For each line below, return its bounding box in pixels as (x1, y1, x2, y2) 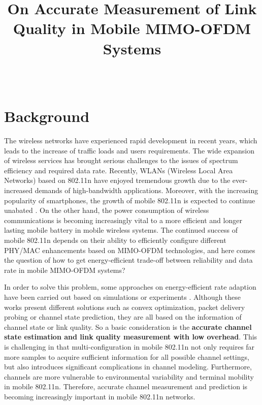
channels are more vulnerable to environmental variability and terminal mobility (4, 371, 254, 382)
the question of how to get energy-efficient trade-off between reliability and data (4, 255, 253, 265)
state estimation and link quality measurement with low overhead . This (4, 331, 257, 342)
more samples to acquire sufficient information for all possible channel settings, (4, 351, 249, 362)
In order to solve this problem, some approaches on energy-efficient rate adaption (4, 282, 256, 292)
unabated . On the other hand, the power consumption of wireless (4, 205, 209, 215)
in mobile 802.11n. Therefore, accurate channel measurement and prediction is (4, 381, 248, 392)
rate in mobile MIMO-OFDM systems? (4, 264, 125, 275)
